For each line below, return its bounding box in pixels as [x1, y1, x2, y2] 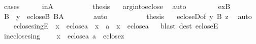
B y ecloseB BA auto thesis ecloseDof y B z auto [4, 10, 252, 21]
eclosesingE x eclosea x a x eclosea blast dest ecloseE [13, 20, 218, 31]
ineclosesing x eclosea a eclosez [4, 30, 124, 40]
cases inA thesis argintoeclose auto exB [4, 1, 231, 11]
